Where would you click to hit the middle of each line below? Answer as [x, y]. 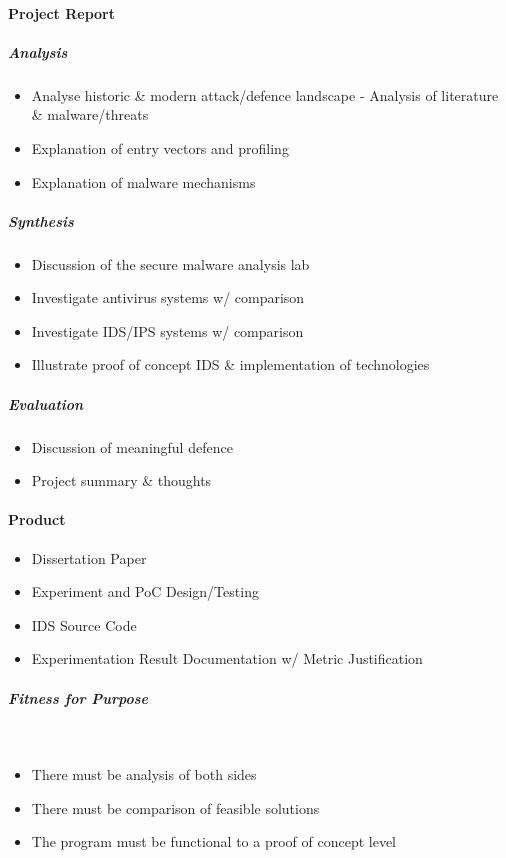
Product [37, 519]
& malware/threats [90, 114]
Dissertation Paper [89, 557]
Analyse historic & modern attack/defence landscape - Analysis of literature [265, 94]
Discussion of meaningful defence [132, 446]
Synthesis [41, 220]
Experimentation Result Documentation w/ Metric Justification [227, 658]
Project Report [62, 12]
